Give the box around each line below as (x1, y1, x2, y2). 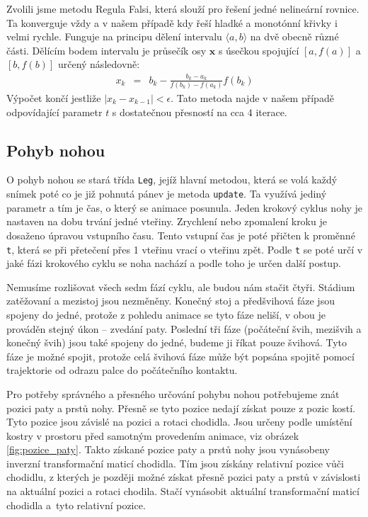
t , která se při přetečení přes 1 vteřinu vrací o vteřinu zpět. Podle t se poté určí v (6, 242, 363, 256)
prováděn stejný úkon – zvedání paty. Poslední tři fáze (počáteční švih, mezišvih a (6, 321, 362, 336)
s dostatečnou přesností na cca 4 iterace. (112, 104, 287, 119)
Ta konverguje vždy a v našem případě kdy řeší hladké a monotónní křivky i (6, 15, 338, 30)
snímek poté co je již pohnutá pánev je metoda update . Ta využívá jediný (6, 186, 327, 201)
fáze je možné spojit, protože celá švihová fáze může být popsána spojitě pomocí (6, 348, 355, 363)
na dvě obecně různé (250, 29, 339, 44)
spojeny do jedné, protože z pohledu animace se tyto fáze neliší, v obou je (6, 307, 326, 322)
